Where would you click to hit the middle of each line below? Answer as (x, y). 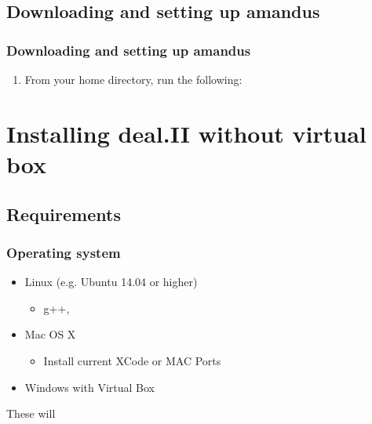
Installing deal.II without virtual (186, 133)
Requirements (64, 214)
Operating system (64, 252)
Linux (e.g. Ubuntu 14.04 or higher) (111, 282)
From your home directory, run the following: (133, 79)
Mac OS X (50, 334)
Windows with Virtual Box (90, 387)
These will (31, 413)
